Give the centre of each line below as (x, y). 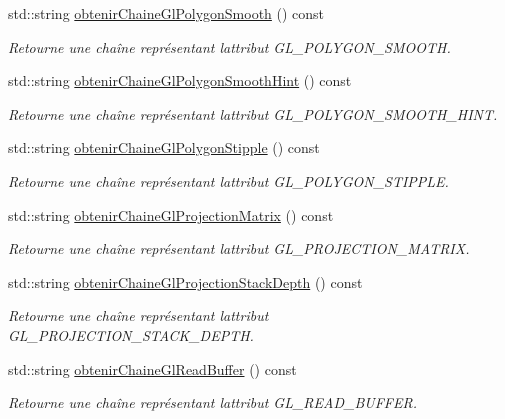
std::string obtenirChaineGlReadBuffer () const (152, 368)
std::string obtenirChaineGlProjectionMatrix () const (171, 214)
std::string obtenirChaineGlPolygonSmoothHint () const (180, 80)
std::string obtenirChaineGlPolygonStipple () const (164, 147)
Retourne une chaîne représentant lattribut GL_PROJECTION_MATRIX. (239, 248)
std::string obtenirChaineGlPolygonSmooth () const (166, 13)
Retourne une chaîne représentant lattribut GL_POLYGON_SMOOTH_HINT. (253, 113)
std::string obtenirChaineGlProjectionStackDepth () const (185, 281)
